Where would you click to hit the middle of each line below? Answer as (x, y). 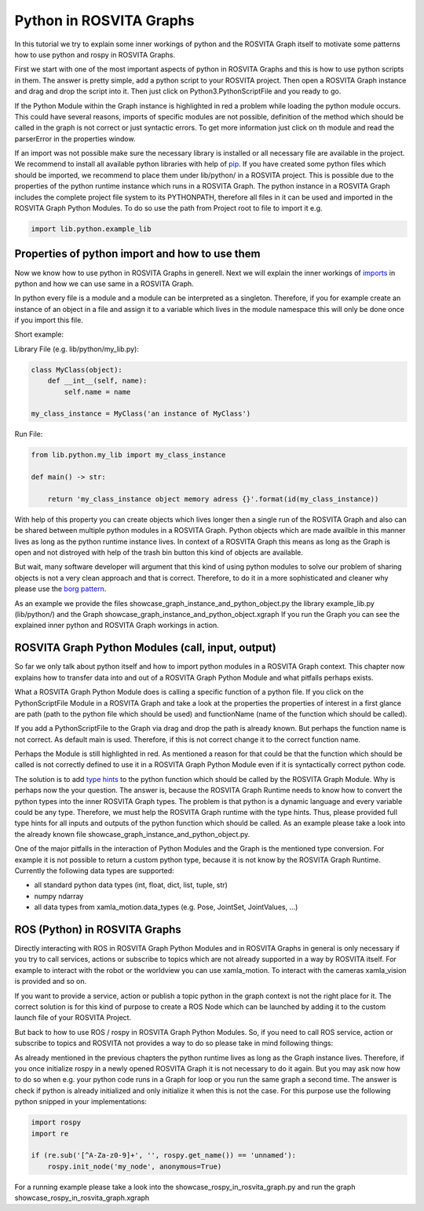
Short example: (39, 335)
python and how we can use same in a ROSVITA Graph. (104, 284)
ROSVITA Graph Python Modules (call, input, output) (145, 648)
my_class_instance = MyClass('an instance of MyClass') (141, 414)
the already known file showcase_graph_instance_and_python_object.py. (132, 834)
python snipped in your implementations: (80, 1102)
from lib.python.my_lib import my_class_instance (128, 455)
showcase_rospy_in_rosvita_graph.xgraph (82, 1198)
